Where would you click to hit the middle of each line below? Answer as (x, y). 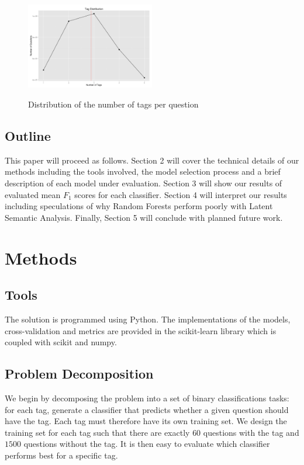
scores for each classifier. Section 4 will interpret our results (181, 194)
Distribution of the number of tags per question (113, 104)
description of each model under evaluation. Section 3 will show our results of (144, 183)
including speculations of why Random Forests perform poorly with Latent (139, 206)
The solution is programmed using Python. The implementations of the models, (148, 319)
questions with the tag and (251, 432)
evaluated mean (33, 194)
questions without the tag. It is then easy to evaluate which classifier (147, 444)
